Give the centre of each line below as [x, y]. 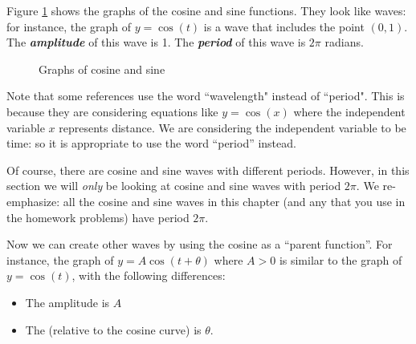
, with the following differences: [149, 275]
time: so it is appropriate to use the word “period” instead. [151, 143]
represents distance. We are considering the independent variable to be [232, 127]
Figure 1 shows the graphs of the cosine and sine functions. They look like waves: [206, 10]
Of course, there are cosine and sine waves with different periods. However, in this [208, 170]
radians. [344, 42]
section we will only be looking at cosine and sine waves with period [174, 186]
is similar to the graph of [341, 259]
